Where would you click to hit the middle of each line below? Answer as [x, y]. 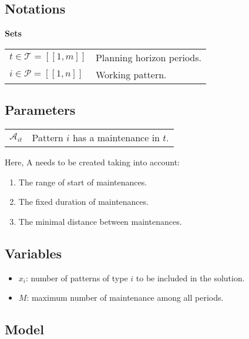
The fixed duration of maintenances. [84, 202]
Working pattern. [131, 74]
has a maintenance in [116, 137]
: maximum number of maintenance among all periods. [125, 298]
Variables [33, 253]
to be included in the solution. [190, 277]
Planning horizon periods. [148, 57]
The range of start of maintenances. [83, 182]
